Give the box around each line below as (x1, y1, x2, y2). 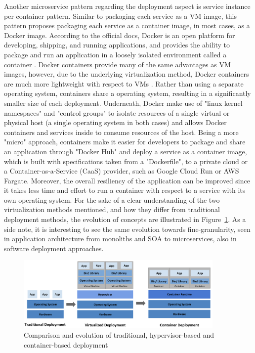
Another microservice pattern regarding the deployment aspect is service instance (4, 1, 251, 11)
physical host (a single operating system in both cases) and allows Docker (4, 117, 227, 128)
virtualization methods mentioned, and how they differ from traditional (4, 204, 220, 215)
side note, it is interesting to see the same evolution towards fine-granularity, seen (4, 223, 251, 234)
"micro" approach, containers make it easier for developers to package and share (4, 136, 246, 147)
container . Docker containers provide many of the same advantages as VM (4, 59, 231, 69)
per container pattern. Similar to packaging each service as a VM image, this (4, 10, 237, 21)
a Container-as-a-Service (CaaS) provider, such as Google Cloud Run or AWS (4, 166, 239, 176)
